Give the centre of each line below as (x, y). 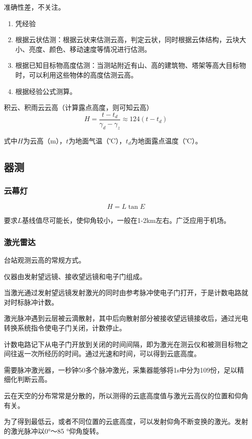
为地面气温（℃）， (97, 140)
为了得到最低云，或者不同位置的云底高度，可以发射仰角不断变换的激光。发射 (126, 421)
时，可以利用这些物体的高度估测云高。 (76, 74)
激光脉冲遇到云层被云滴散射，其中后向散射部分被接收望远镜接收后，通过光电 (126, 318)
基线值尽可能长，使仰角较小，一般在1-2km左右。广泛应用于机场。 (126, 220)
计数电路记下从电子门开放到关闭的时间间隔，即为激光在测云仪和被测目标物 (123, 344)
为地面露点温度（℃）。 (166, 140)
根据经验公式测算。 (46, 91)
